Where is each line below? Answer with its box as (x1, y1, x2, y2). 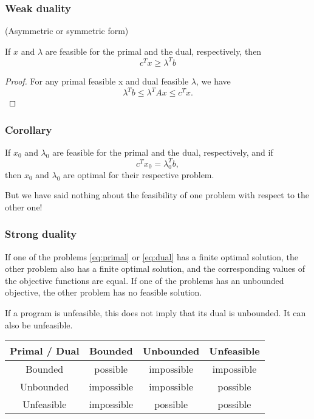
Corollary (5, 122, 52, 137)
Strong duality (5, 226, 77, 241)
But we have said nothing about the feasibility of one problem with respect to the (5, 189, 310, 201)
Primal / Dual (10, 344, 80, 358)
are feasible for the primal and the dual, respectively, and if (52, 145, 273, 158)
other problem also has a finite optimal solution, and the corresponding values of (5, 262, 305, 275)
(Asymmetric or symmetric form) (5, 24, 129, 37)
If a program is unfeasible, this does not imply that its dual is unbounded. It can (5, 306, 306, 319)
